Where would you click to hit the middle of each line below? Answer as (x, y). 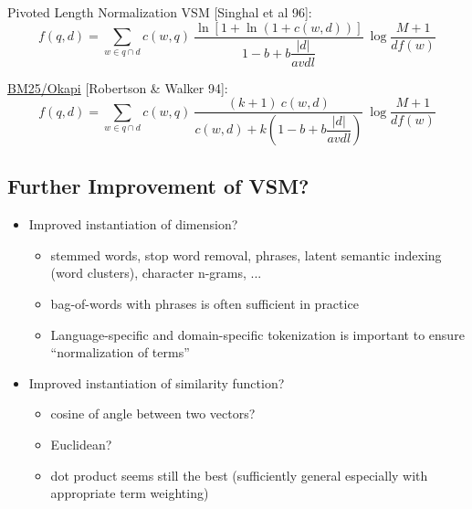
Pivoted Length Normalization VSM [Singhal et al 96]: (160, 12)
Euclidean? (81, 445)
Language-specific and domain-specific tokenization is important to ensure (257, 334)
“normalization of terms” (120, 352)
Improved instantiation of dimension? (133, 224)
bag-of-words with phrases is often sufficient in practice (205, 304)
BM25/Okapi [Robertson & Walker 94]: (118, 87)
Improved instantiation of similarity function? (157, 382)
